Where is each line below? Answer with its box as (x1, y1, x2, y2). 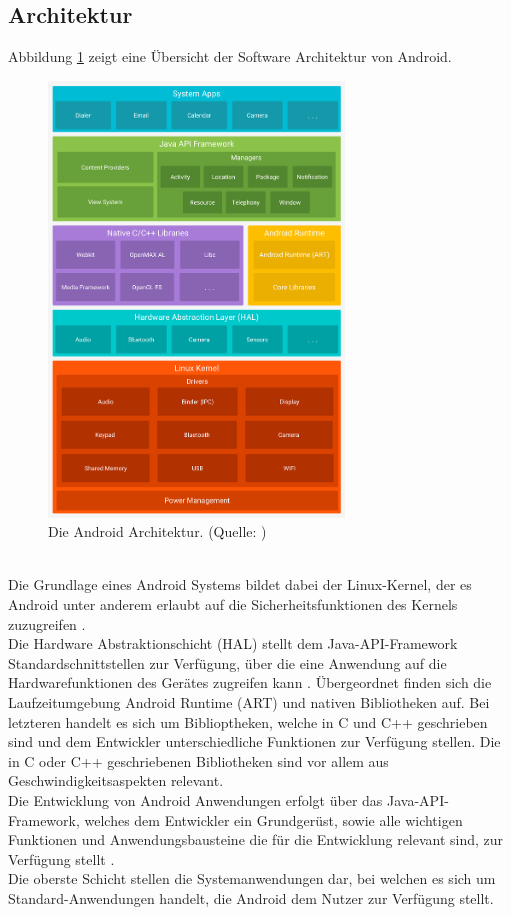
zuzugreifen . (8, 613, 86, 634)
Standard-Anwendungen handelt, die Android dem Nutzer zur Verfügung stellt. (8, 887, 494, 908)
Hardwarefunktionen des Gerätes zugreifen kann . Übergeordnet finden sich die (8, 672, 492, 693)
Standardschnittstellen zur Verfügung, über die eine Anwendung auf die (8, 652, 447, 673)
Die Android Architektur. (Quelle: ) (48, 521, 267, 542)
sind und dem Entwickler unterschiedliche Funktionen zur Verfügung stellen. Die (8, 731, 501, 752)
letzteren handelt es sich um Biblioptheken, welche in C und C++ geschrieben (8, 711, 488, 732)
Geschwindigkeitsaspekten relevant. (8, 770, 224, 791)
